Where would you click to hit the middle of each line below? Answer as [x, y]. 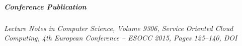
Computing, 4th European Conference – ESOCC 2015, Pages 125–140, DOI [121, 38]
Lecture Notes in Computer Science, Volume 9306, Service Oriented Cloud [119, 28]
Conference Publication [45, 6]
